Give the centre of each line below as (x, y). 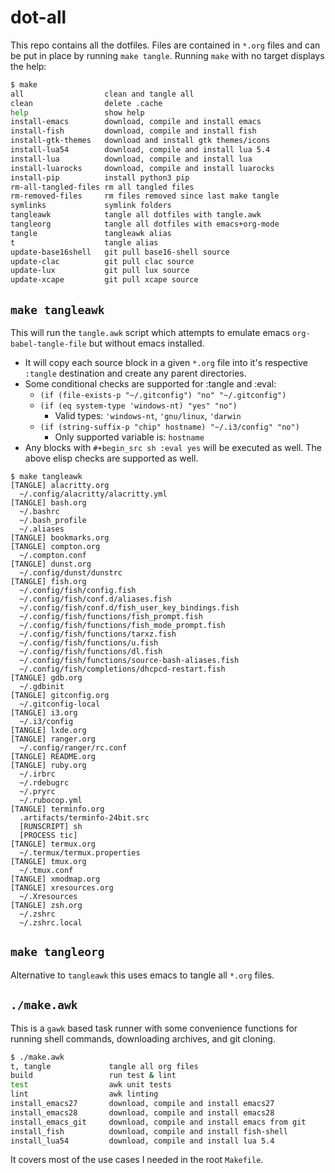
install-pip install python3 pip (100, 177)
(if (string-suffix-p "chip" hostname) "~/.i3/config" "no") (169, 427)
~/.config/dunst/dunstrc (71, 573)
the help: (28, 66)
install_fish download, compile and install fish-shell (149, 1131)
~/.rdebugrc (44, 783)
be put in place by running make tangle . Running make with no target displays (167, 55)
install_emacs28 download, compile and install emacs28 (142, 1112)
